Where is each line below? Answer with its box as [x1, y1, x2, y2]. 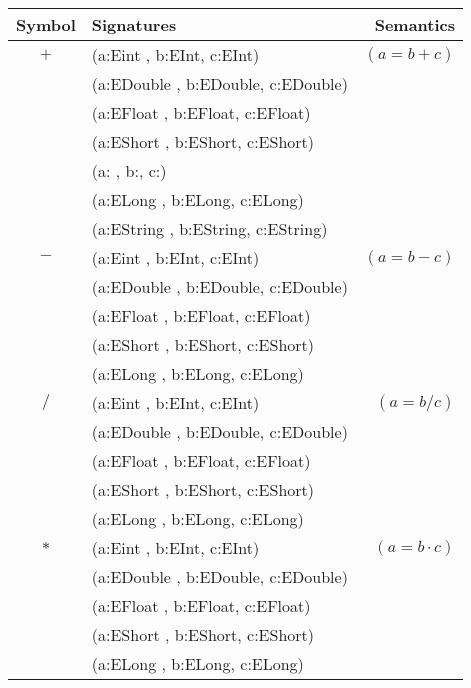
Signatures [91, 13, 177, 36]
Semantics [374, 13, 456, 36]
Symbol [16, 13, 76, 36]
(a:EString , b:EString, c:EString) [91, 217, 328, 240]
